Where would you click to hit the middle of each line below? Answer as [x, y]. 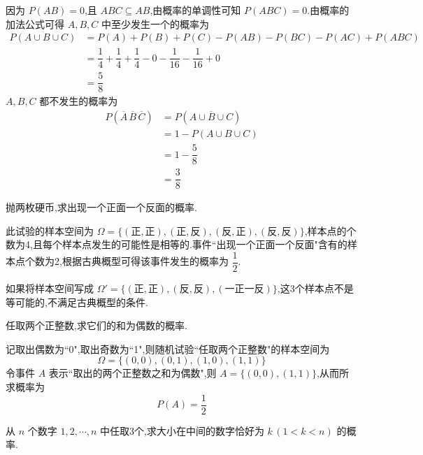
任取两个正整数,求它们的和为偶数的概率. [96, 325]
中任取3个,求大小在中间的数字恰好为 [182, 430]
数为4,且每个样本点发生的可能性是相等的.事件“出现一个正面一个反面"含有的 [177, 244]
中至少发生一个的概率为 [155, 23]
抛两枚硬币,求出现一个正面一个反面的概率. [101, 207]
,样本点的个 [330, 230]
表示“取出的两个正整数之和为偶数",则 [132, 373]
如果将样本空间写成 [50, 288]
